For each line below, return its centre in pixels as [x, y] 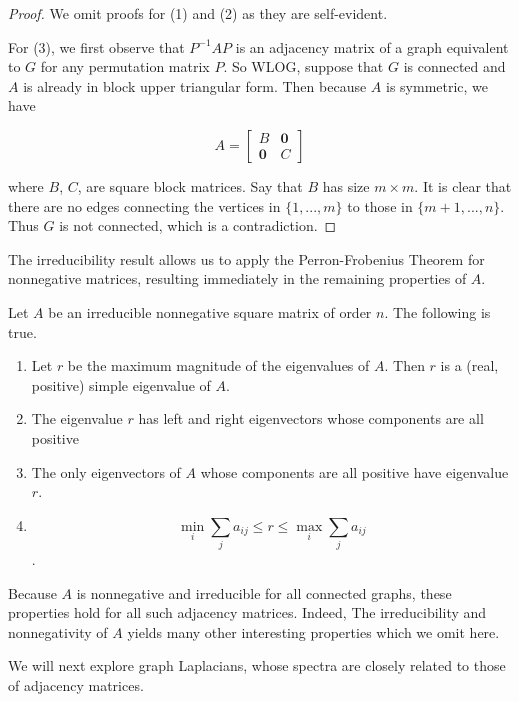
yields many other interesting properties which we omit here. [313, 631]
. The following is [437, 311]
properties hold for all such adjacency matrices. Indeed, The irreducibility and [247, 612]
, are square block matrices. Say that [190, 185]
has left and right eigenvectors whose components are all [311, 418]
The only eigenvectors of [106, 471]
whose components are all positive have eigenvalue [354, 471]
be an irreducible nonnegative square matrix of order [210, 311]
